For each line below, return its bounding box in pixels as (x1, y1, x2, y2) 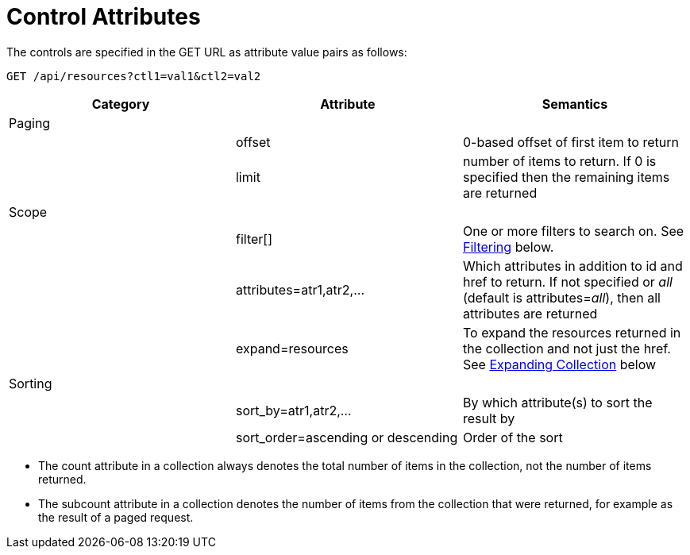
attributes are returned (462, 305, 598, 322)
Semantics (542, 95, 608, 112)
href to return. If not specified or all (462, 273, 673, 290)
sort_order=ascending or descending (235, 429, 458, 445)
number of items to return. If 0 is (462, 152, 657, 169)
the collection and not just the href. (462, 340, 671, 357)
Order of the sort (462, 429, 563, 445)
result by (462, 410, 515, 426)
